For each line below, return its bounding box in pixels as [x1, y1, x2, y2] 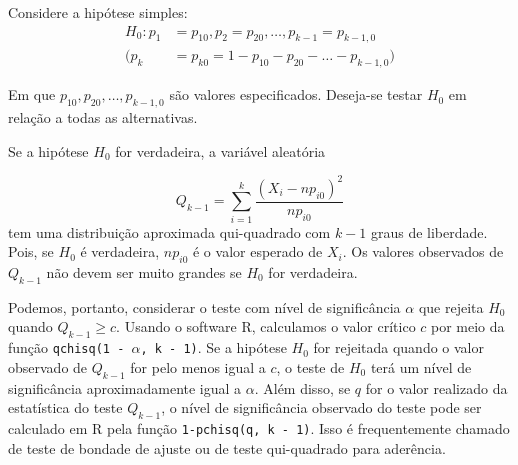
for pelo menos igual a [130, 356, 266, 377]
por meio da [431, 316, 505, 337]
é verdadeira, [80, 241, 160, 262]
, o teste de [276, 356, 345, 377]
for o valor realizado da [365, 377, 508, 398]
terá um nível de [370, 356, 472, 377]
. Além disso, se [254, 377, 351, 398]
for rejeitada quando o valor [313, 337, 484, 358]
